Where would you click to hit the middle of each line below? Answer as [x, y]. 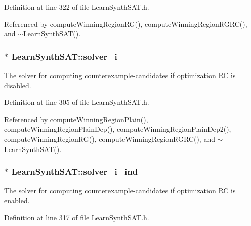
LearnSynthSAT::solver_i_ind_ [78, 172]
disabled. [18, 85]
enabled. [17, 200]
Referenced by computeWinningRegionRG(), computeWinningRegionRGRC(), [126, 24]
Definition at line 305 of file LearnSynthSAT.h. [77, 102]
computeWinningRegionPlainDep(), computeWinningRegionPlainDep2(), [118, 129]
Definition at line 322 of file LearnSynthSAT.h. [77, 7]
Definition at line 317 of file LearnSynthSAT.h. [77, 217]
